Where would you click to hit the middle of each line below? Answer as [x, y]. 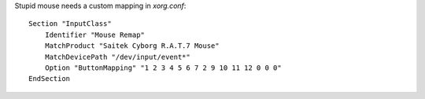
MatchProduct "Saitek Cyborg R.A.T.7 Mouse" [132, 46]
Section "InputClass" [70, 24]
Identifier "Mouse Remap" [95, 35]
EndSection [50, 79]
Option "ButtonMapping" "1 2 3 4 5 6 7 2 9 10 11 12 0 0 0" [163, 68]
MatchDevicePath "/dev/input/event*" [117, 57]
